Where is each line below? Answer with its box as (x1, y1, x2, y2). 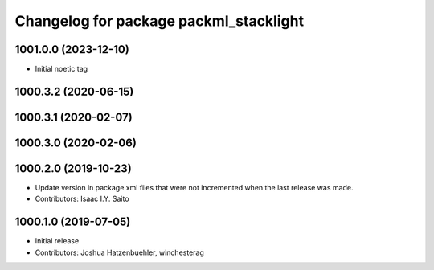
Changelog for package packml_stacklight (14, 12, 305, 30)
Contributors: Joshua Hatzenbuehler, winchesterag (35, 247, 205, 257)
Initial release (35, 236, 80, 246)
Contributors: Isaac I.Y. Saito (35, 194, 129, 204)
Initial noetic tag (35, 64, 88, 74)
